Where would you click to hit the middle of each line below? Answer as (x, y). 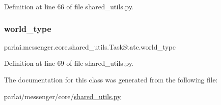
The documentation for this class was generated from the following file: (111, 79)
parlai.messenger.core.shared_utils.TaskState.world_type (90, 46)
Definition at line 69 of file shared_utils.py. (69, 63)
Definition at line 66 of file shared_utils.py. (69, 6)
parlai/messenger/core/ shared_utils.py (63, 96)
